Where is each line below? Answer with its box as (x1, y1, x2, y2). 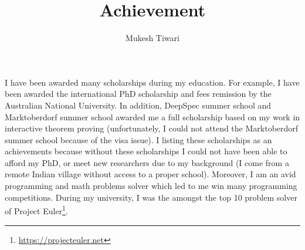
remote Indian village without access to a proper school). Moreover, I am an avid (5, 168, 296, 180)
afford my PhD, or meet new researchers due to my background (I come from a (5, 156, 289, 168)
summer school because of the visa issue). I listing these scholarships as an (5, 133, 272, 146)
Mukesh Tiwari (126, 32, 179, 44)
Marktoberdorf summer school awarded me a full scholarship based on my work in (5, 110, 300, 123)
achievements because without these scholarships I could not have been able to (5, 145, 287, 157)
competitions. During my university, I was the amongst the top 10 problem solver (5, 191, 297, 203)
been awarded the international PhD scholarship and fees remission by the (5, 87, 272, 100)
